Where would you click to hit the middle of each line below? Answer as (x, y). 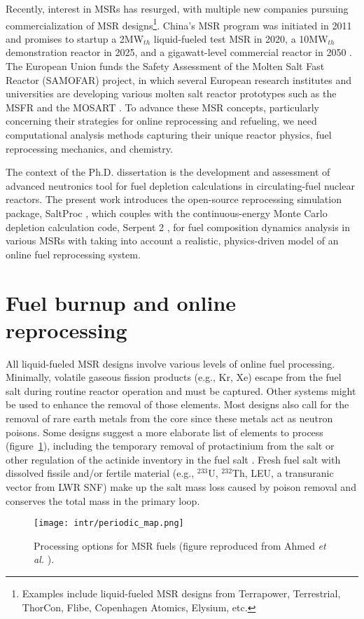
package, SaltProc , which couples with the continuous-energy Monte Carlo (167, 213)
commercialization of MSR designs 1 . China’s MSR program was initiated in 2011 (179, 24)
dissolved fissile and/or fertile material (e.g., (100, 473)
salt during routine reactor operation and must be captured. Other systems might (181, 390)
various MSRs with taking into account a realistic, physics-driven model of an (172, 241)
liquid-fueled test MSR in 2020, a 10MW (241, 38)
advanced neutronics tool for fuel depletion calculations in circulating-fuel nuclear (180, 185)
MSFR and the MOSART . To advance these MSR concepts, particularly (162, 107)
